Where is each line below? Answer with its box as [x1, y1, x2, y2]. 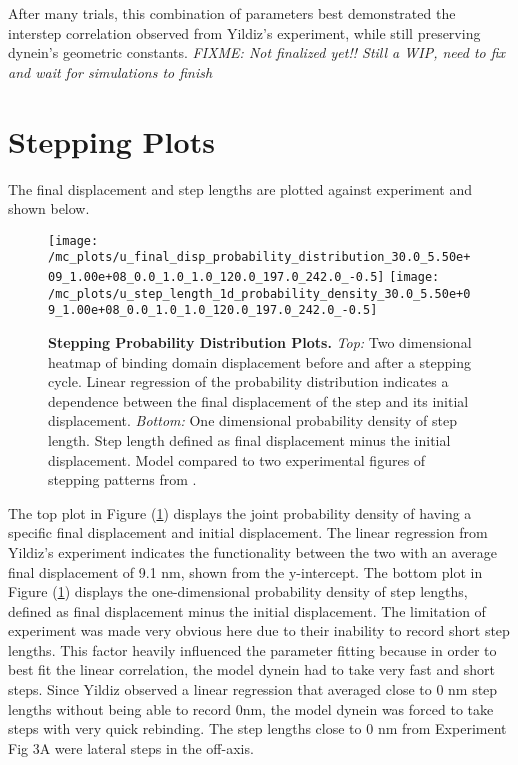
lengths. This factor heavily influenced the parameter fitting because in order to [8, 639, 497, 660]
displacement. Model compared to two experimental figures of [48, 449, 426, 470]
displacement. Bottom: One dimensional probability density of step [48, 410, 457, 431]
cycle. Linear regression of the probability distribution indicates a [48, 371, 449, 392]
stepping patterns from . [48, 469, 197, 490]
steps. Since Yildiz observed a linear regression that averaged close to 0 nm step [8, 679, 498, 700]
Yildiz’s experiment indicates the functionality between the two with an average [8, 541, 498, 562]
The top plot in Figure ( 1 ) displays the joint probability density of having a [8, 502, 472, 523]
